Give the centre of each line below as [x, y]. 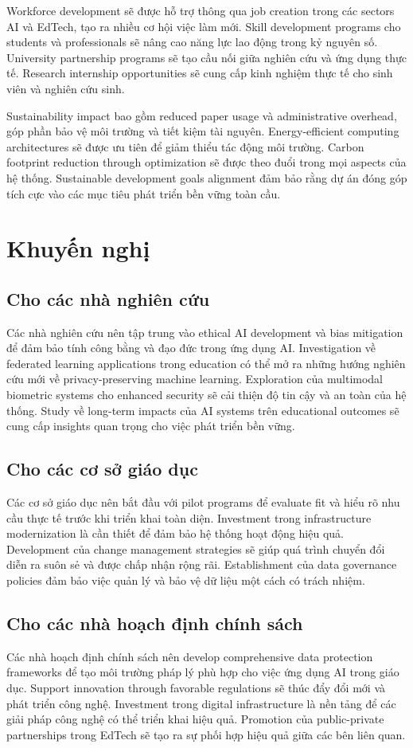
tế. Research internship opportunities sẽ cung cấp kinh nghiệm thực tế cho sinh [200, 73]
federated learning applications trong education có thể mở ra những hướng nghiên [206, 363]
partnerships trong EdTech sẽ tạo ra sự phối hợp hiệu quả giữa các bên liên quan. [206, 734]
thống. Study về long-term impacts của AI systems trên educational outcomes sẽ [203, 410]
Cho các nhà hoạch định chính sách [155, 623]
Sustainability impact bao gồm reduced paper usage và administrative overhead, [202, 115]
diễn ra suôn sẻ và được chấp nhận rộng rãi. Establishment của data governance [202, 564]
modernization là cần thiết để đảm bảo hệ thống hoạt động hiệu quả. [175, 533]
